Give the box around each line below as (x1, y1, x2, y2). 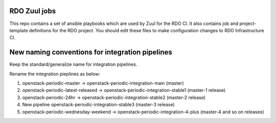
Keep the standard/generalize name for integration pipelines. (9, 61, 137, 67)
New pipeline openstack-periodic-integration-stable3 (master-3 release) (22, 102, 175, 108)
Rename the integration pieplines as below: (9, 70, 101, 77)
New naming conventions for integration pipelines (9, 48, 172, 57)
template (9, 27, 28, 33)
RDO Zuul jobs (9, 7, 56, 15)
